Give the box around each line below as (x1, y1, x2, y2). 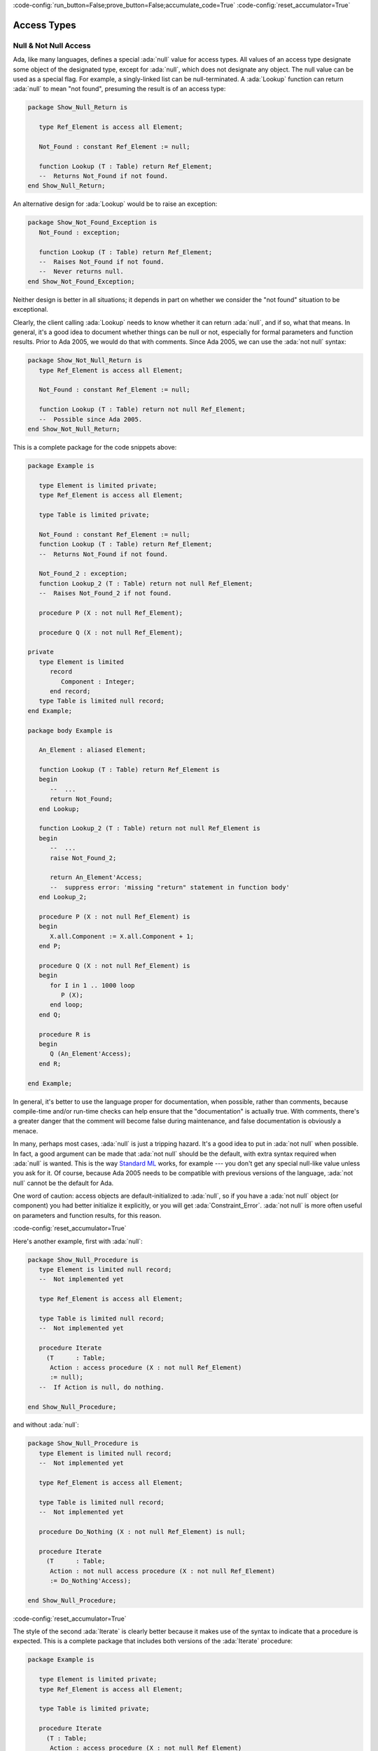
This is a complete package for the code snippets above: (13, 443, 177, 451)
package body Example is (27, 726, 113, 735)
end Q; (38, 1011, 62, 1018)
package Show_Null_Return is (27, 104, 128, 111)
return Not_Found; (50, 795, 113, 803)
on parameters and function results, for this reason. (13, 1211, 162, 1219)
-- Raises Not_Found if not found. (38, 258, 164, 265)
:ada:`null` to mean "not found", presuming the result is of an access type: (13, 85, 226, 93)
